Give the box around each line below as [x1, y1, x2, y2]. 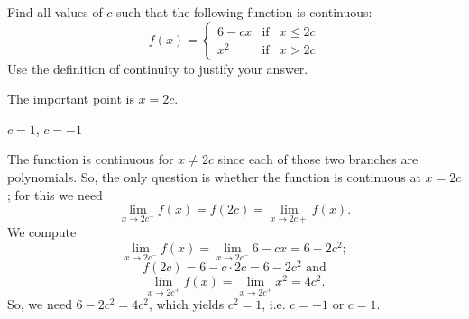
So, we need [7, 295, 72, 314]
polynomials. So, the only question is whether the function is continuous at [7, 167, 421, 186]
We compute [7, 223, 77, 242]
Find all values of [7, 3, 103, 21]
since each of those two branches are [217, 150, 418, 169]
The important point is [7, 89, 134, 108]
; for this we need [7, 185, 103, 204]
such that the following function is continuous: [116, 3, 372, 21]
